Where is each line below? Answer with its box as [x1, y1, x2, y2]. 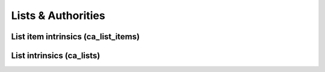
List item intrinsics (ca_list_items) [11, 32, 140, 42]
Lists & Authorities [11, 9, 105, 22]
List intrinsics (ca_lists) [11, 51, 101, 61]
